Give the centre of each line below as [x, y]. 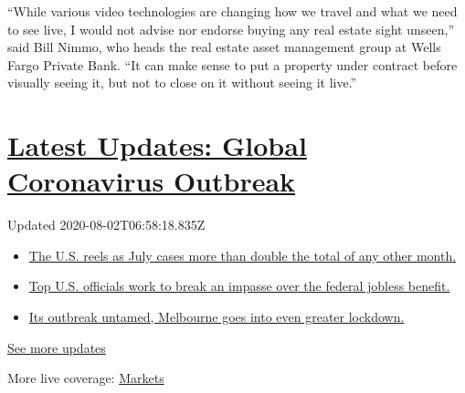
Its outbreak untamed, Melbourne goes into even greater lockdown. [217, 317]
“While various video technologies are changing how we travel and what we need [232, 11]
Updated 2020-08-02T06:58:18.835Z [106, 225]
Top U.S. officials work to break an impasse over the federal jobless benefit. [239, 286]
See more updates [57, 347]
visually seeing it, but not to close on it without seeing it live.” [182, 83]
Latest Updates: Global [157, 145]
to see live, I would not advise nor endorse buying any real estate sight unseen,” [231, 29]
